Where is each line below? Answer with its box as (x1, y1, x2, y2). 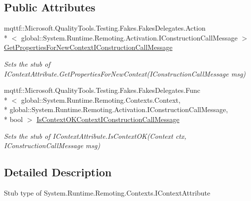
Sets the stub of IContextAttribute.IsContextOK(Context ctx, (4, 130, 186, 141)
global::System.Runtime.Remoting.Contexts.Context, (21, 94, 180, 105)
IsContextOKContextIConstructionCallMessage (36, 114, 179, 124)
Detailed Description (4, 164, 112, 180)
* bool (4, 114, 23, 124)
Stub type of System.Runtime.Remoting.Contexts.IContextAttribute (4, 187, 211, 198)
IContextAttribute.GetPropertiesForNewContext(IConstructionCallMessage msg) (4, 68, 246, 79)
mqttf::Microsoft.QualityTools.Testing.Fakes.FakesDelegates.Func (4, 85, 200, 95)
